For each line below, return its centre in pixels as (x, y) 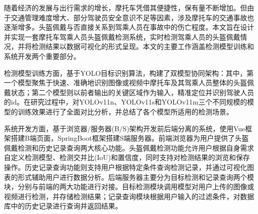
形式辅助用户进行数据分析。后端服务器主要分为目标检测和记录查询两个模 (136, 177)
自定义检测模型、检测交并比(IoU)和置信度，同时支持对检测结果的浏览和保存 (127, 157)
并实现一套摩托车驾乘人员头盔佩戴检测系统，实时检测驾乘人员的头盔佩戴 (122, 36)
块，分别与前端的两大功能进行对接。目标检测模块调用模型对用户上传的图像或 (129, 187)
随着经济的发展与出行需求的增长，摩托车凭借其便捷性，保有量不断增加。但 (126, 7)
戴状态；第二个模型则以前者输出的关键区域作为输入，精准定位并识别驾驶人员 (129, 92)
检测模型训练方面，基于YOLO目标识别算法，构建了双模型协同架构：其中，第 (129, 73)
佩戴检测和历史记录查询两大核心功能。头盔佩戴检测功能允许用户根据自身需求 (129, 147)
